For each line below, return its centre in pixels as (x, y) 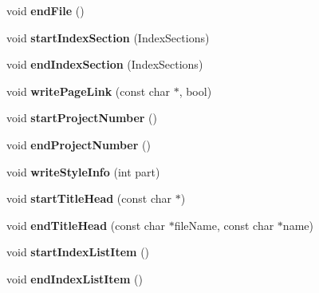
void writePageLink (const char (88, 91)
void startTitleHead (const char (89, 198)
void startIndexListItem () (78, 252)
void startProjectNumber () (82, 118)
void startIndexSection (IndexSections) (108, 37)
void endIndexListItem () (75, 278)
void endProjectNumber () (79, 144)
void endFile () (45, 10)
